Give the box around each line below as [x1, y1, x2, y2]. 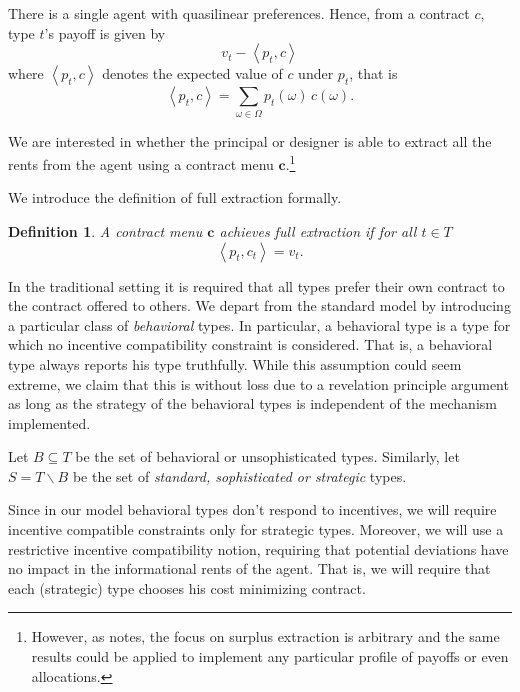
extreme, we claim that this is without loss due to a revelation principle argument [8, 373, 509, 394]
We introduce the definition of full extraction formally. [8, 187, 342, 208]
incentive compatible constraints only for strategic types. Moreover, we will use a [8, 519, 504, 540]
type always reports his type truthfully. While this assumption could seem [8, 353, 462, 374]
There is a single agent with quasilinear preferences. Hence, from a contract [8, 3, 470, 23]
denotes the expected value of [102, 63, 283, 84]
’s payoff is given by [44, 22, 166, 43]
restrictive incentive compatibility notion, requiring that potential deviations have [8, 538, 509, 559]
